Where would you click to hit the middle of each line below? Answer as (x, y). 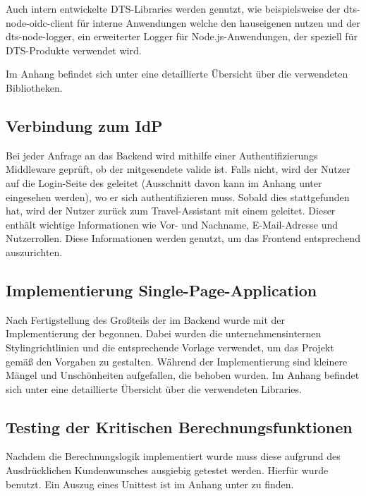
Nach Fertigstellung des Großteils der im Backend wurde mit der (146, 319)
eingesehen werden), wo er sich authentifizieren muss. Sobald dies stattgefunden (178, 196)
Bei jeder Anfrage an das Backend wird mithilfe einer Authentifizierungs (162, 155)
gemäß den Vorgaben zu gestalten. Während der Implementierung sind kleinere (177, 361)
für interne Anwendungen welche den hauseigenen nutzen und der (219, 22)
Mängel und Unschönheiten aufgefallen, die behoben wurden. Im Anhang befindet (183, 375)
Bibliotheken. (34, 87)
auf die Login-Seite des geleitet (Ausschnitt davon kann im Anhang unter (164, 182)
